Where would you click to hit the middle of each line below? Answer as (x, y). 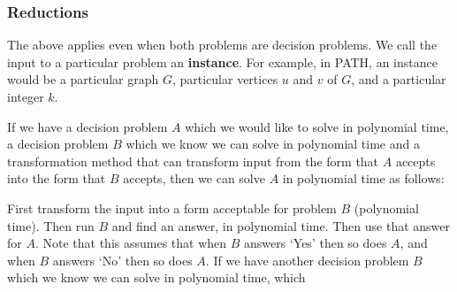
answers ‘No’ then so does (122, 260)
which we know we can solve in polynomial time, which (156, 277)
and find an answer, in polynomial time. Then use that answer (281, 225)
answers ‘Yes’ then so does (316, 243)
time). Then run (51, 225)
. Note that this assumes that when (131, 243)
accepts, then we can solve (194, 178)
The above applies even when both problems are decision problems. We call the (222, 45)
